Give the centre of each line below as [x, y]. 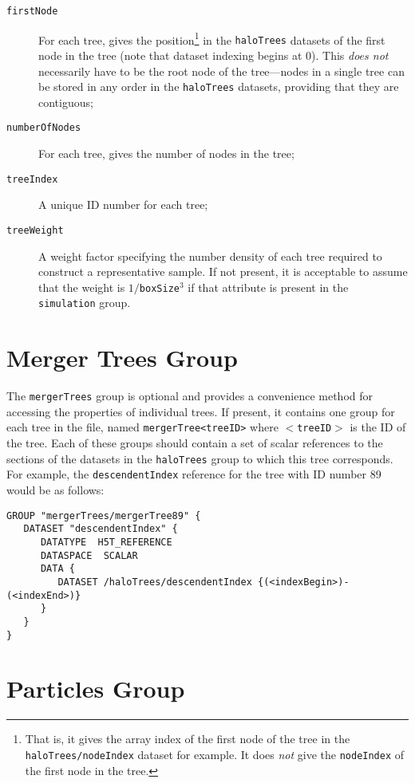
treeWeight [35, 230]
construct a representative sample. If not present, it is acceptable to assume [223, 271]
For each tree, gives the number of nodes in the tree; [166, 153]
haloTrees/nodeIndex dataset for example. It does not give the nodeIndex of [215, 754]
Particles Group [96, 689]
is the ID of [378, 427]
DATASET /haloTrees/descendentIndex [155, 582]
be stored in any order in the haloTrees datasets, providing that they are [219, 87]
